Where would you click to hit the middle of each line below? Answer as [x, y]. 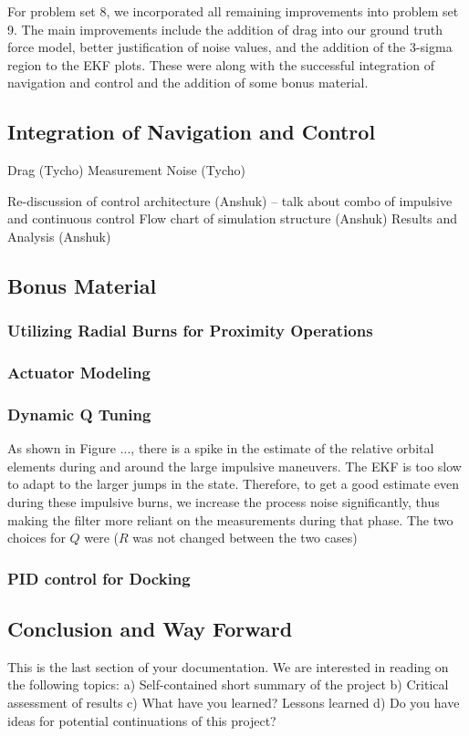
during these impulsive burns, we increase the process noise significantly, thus [224, 502]
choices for [36, 538]
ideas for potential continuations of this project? [142, 720]
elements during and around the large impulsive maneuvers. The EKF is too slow [234, 466]
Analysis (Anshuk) [59, 236]
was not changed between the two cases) [245, 538]
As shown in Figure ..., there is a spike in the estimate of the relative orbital [221, 448]
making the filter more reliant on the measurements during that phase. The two [230, 519]
